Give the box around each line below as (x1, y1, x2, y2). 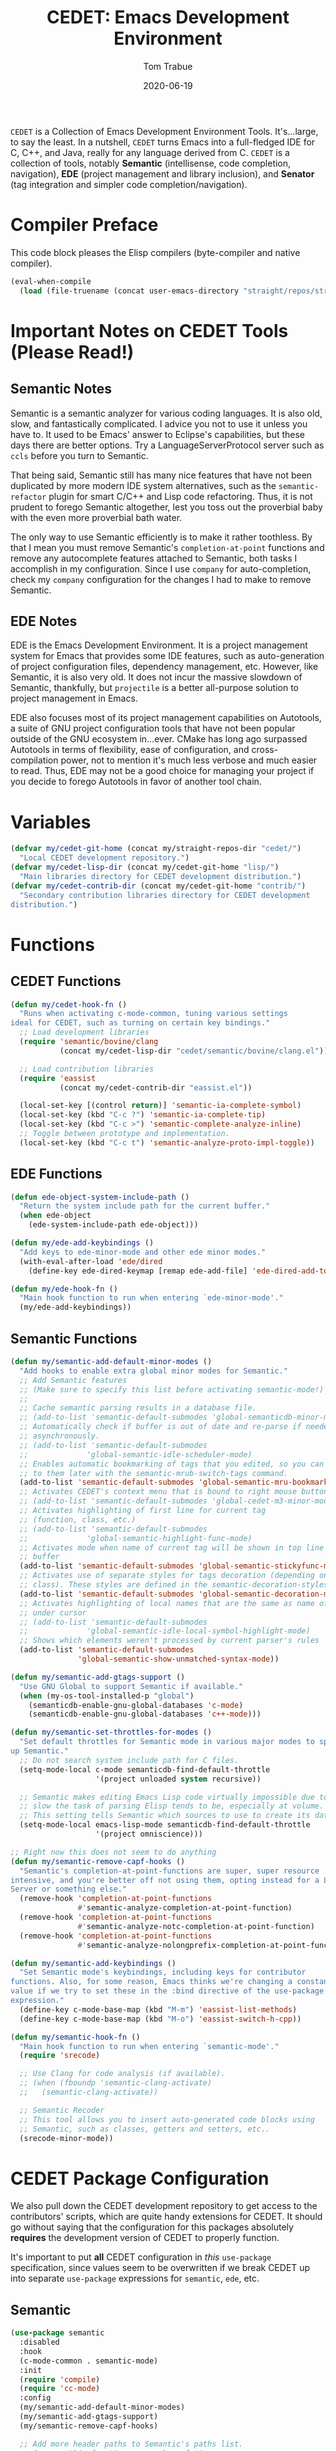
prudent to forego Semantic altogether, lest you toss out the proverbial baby (10, 501, 323, 513)
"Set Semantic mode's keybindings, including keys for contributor (19, 1967, 307, 1978)
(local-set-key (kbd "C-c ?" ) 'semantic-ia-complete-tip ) (19, 1110, 267, 1120)
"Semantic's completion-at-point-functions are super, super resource (19, 1866, 320, 1876)
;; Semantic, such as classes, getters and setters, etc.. (19, 2124, 271, 2134)
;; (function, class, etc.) (19, 1514, 137, 1525)
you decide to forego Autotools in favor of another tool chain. (10, 776, 262, 788)
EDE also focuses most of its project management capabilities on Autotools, (10, 712, 322, 724)
